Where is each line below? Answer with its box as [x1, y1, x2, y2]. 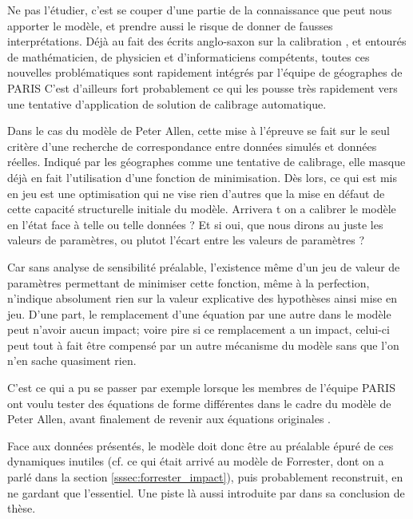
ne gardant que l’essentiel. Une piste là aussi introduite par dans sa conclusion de [7, 484, 405, 501]
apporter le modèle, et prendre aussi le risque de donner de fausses [7, 17, 333, 34]
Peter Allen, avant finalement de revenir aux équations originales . [7, 410, 331, 427]
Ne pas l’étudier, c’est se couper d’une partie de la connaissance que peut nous [7, 2, 392, 18]
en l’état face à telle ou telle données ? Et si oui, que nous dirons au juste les [7, 216, 383, 232]
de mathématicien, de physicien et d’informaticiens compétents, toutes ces [7, 48, 370, 65]
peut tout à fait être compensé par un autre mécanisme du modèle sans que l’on [7, 336, 399, 353]
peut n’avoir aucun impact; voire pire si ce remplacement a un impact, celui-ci [7, 321, 390, 338]
